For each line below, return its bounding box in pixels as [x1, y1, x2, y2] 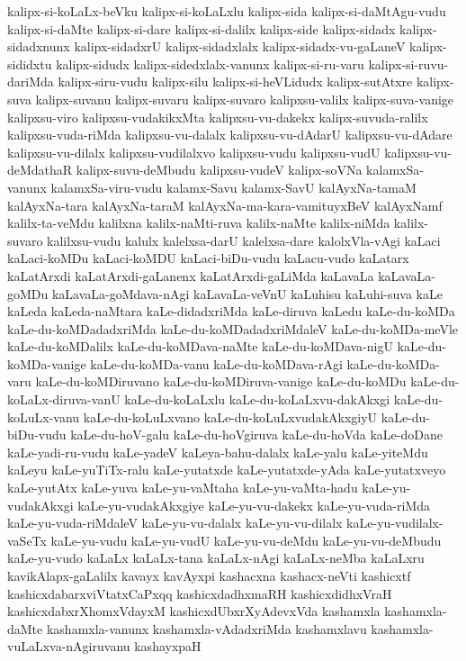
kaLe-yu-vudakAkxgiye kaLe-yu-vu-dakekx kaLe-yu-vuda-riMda [77, 495, 431, 514]
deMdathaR [7, 160, 73, 179]
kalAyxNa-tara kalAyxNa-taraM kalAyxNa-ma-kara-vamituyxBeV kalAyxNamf [7, 195, 443, 214]
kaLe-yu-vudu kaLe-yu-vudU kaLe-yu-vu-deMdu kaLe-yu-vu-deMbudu [50, 530, 442, 549]
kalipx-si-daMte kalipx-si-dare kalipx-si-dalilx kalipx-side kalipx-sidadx [7, 19, 396, 38]
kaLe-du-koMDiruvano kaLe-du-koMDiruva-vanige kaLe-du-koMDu [35, 372, 407, 391]
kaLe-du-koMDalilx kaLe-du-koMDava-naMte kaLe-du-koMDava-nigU [7, 337, 393, 356]
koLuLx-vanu [7, 407, 80, 426]
